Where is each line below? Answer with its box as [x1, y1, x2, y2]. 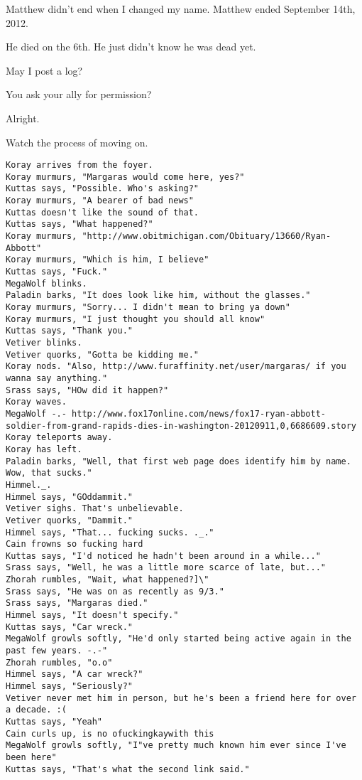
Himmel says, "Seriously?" [6, 681, 133, 692]
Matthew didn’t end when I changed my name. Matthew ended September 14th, [6, 1, 356, 16]
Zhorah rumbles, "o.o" [6, 657, 113, 668]
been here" [6, 752, 57, 762]
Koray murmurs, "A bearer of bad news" [6, 196, 194, 206]
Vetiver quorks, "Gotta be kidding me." [6, 349, 199, 360]
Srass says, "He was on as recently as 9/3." [6, 586, 224, 597]
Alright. [6, 110, 40, 125]
